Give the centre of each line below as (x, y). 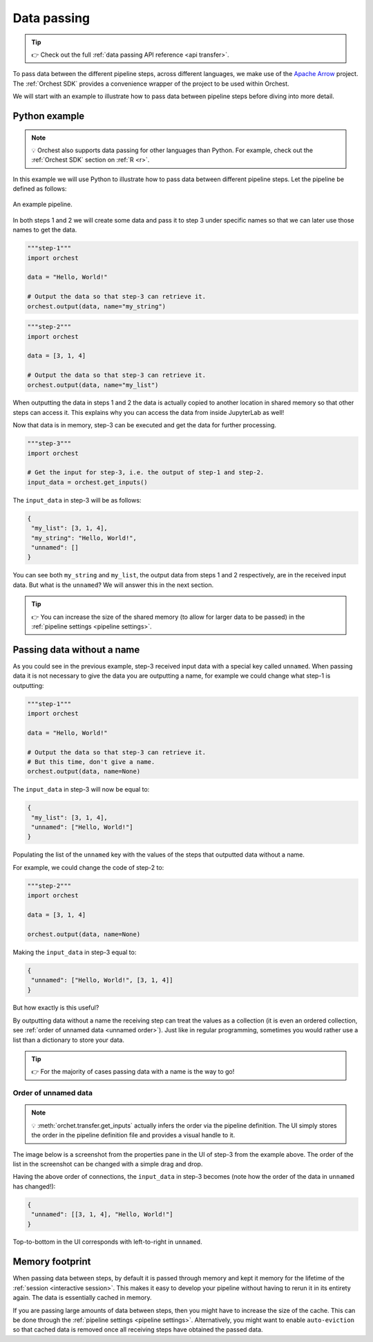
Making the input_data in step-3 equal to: (75, 952)
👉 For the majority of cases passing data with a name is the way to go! (133, 1072)
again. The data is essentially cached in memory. (82, 1298)
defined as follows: (40, 189)
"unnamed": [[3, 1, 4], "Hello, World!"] (102, 1214)
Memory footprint (52, 1262)
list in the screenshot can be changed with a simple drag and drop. (108, 1164)
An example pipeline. (42, 205)
